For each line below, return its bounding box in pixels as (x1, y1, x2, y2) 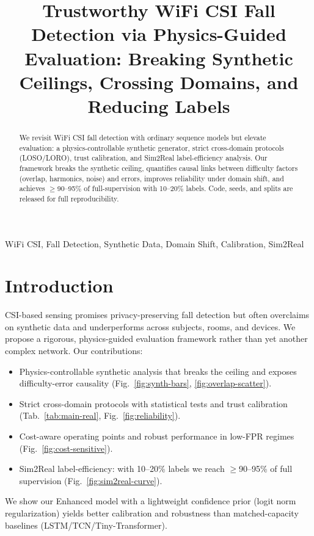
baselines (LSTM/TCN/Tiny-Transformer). (5, 518, 167, 531)
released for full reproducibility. (19, 193, 119, 203)
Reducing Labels (87, 93, 230, 118)
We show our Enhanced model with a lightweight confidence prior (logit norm (5, 494, 296, 507)
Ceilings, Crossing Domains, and (19, 69, 299, 94)
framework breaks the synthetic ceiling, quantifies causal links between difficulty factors (19, 162, 298, 173)
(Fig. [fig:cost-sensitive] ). (19, 441, 113, 454)
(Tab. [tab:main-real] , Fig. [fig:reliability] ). (19, 409, 181, 422)
